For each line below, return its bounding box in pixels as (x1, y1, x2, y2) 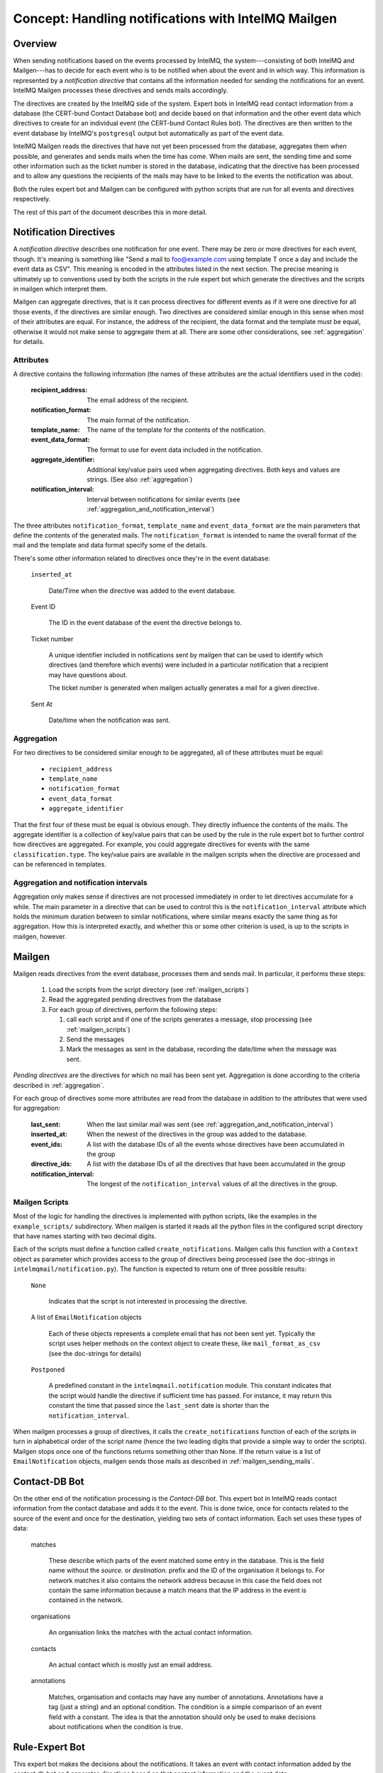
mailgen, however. (13, 932, 67, 940)
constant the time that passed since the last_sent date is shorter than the (48, 1401, 270, 1410)
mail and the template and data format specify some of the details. (13, 541, 208, 550)
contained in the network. (48, 1596, 124, 1604)
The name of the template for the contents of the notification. (87, 426, 266, 434)
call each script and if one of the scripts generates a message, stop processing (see (66, 1015, 312, 1024)
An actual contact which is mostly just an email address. (48, 1660, 213, 1669)
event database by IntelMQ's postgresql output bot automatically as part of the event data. (13, 128, 284, 138)
